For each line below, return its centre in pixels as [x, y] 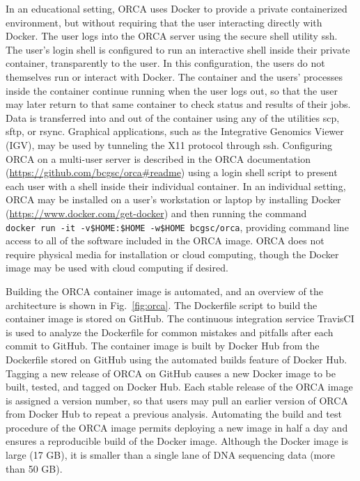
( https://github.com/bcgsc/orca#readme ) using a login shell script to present [172, 172]
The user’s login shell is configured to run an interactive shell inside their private [178, 49]
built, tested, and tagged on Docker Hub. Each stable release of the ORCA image [179, 387]
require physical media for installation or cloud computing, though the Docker [172, 254]
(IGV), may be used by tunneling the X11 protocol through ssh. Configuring [169, 144]
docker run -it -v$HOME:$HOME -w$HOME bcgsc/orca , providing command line [177, 227]
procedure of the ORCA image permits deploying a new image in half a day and [177, 427]
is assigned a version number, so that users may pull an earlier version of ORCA [177, 400]
